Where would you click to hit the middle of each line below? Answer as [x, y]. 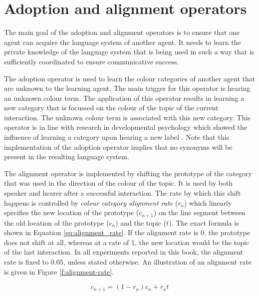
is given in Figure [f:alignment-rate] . [59, 271]
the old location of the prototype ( [57, 222]
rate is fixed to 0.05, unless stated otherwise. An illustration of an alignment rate [128, 262]
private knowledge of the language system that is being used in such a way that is [129, 52]
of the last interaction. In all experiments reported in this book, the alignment [124, 252]
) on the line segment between [199, 212]
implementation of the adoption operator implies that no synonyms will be [118, 147]
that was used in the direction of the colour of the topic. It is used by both [119, 183]
